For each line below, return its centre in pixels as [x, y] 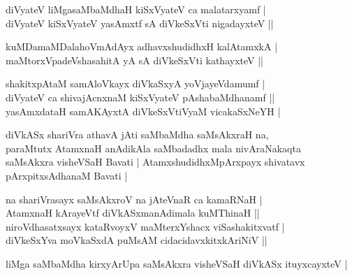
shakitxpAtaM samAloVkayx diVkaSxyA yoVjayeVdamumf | [135, 83]
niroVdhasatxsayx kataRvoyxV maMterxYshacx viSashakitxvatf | [145, 226]
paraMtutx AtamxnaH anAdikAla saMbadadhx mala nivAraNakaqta [153, 148]
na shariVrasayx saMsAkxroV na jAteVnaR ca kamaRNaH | [134, 199]
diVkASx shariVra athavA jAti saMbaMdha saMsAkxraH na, [137, 135]
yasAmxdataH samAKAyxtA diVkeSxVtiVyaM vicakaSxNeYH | [143, 111]
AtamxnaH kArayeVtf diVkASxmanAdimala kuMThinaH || [133, 213]
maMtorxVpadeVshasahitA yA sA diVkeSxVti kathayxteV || [134, 60]
